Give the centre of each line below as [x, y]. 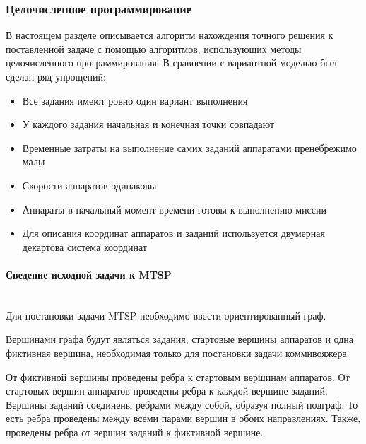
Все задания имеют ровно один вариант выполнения [135, 100]
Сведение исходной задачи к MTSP [89, 274]
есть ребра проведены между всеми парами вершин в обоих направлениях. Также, [183, 418]
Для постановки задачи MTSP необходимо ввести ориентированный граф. [166, 315]
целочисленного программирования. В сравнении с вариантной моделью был [171, 63]
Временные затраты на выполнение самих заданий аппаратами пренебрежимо [189, 147]
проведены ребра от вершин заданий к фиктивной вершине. [135, 432]
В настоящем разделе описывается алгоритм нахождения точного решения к [170, 35]
